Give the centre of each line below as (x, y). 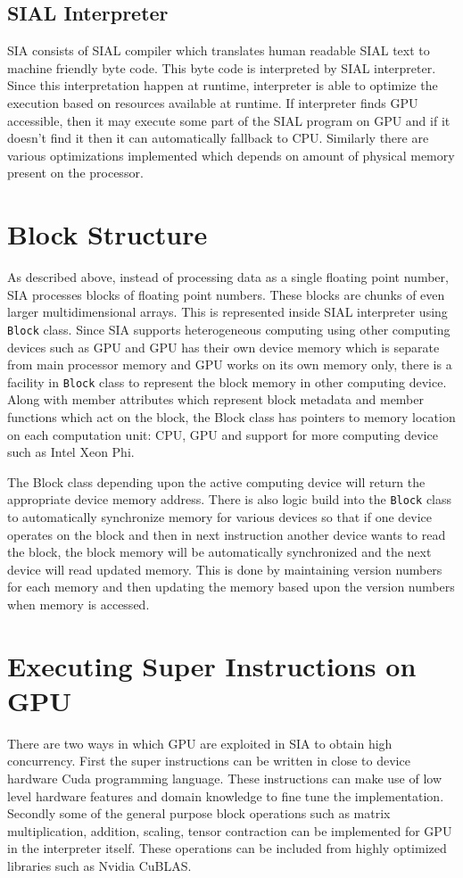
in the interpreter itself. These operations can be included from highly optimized (227, 848)
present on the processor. (75, 173)
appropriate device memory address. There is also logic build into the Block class (230, 499)
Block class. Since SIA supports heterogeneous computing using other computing (229, 329)
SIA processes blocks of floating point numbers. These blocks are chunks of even (226, 294)
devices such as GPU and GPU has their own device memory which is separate (223, 347)
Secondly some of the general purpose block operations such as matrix (199, 813)
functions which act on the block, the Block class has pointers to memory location (231, 416)
